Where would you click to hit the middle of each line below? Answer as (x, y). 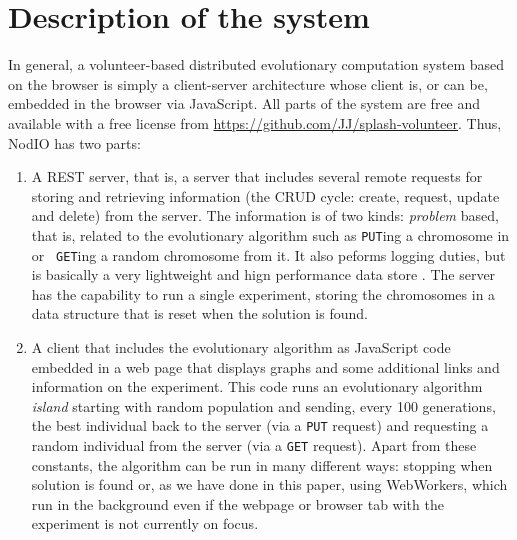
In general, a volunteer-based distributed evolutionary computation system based (256, 64)
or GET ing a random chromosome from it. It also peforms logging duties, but (268, 254)
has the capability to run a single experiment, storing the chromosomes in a (263, 293)
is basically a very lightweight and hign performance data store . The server (263, 274)
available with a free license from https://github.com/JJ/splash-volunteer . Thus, (255, 122)
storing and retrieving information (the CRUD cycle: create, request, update (265, 195)
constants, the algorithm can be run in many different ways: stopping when (262, 464)
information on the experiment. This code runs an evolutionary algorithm (257, 386)
